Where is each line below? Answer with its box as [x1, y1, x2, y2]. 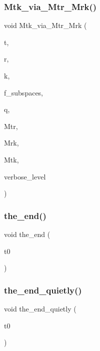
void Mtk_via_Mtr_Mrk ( [4, 20, 87, 30]
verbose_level [4, 171, 46, 181]
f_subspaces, [4, 87, 43, 97]
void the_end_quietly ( [4, 303, 76, 313]
